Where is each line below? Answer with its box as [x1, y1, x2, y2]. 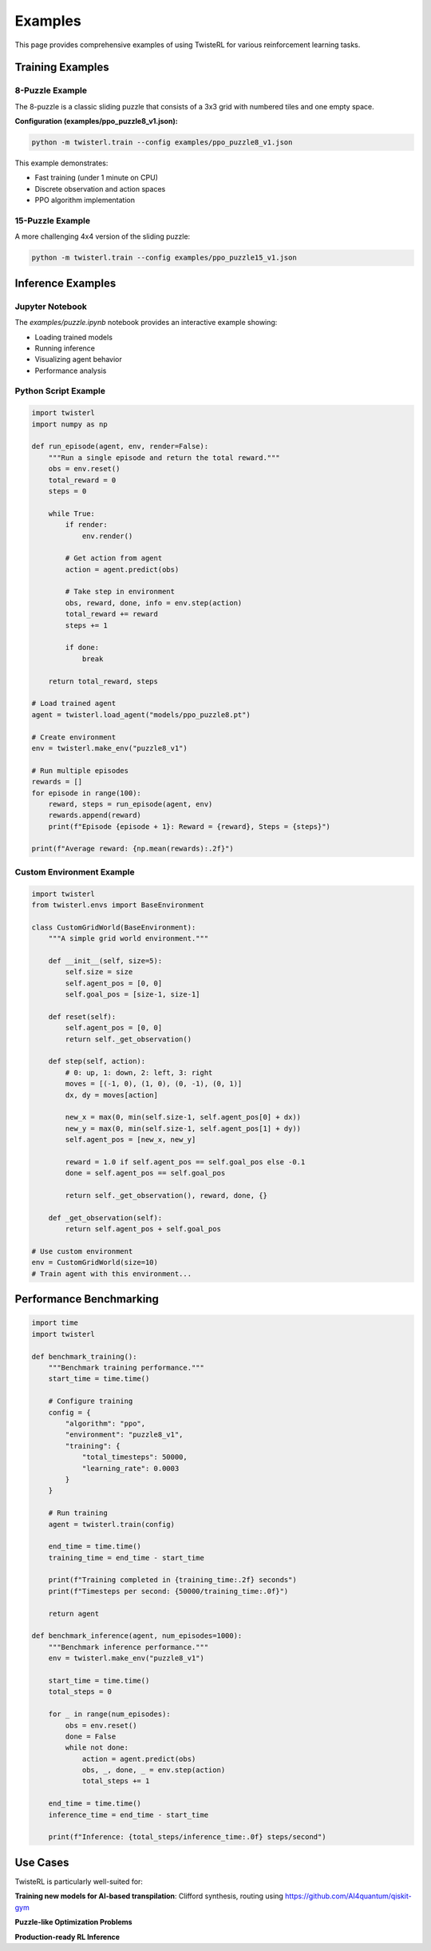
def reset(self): [48, 1012, 117, 1021]
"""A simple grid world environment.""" [48, 934, 209, 943]
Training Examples [14, 61, 109, 74]
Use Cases [14, 1855, 69, 1869]
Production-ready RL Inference [14, 1932, 120, 1941]
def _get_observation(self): [48, 1213, 163, 1222]
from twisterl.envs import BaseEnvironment [31, 900, 205, 910]
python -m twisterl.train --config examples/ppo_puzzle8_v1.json [31, 138, 293, 147]
